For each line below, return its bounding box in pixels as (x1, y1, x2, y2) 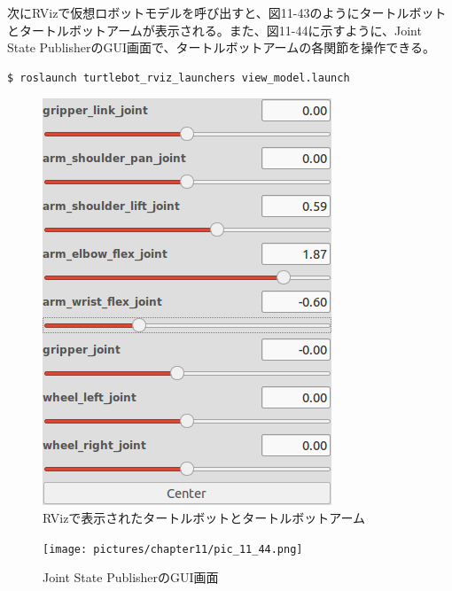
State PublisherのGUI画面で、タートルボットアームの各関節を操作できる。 (7, 38, 435, 57)
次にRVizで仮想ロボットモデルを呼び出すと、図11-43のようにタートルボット (7, 4, 447, 21)
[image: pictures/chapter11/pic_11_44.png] (43, 542, 303, 556)
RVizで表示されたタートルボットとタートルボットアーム (43, 508, 366, 526)
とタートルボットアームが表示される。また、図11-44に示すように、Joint (7, 20, 422, 39)
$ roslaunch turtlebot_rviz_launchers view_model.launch (7, 71, 350, 84)
